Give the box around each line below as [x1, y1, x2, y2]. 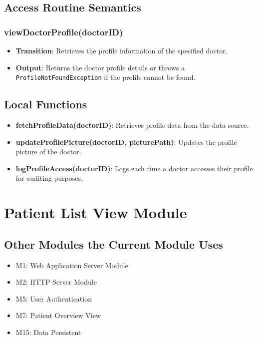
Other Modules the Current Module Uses [4, 236, 223, 252]
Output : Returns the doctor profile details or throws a [15, 62, 185, 72]
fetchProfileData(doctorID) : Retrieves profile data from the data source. [15, 120, 249, 130]
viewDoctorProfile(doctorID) [4, 25, 123, 38]
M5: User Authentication [15, 293, 92, 304]
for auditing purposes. [15, 173, 83, 183]
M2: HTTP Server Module [15, 277, 97, 287]
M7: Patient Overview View [15, 310, 101, 321]
